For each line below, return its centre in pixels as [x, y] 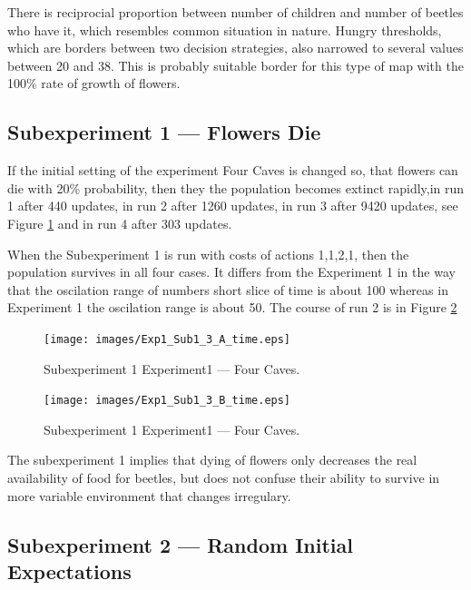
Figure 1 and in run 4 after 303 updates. [120, 223]
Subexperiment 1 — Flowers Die [164, 132]
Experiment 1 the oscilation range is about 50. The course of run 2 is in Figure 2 [232, 307]
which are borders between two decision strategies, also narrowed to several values [235, 48]
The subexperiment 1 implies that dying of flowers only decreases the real [212, 460]
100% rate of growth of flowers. [94, 83]
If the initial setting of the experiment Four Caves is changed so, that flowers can [233, 170]
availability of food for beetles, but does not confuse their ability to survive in [224, 478]
